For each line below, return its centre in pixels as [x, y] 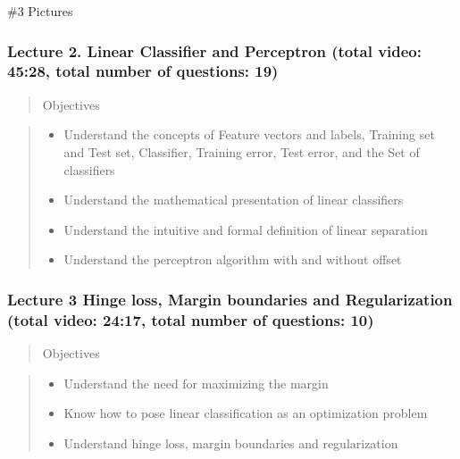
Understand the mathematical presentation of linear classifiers [234, 200]
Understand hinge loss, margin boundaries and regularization [231, 442]
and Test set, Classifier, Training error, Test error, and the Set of [242, 151]
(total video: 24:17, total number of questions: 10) [191, 319]
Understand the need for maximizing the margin [196, 383]
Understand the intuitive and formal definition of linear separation [246, 229]
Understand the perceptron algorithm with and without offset [233, 259]
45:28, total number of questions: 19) [143, 71]
